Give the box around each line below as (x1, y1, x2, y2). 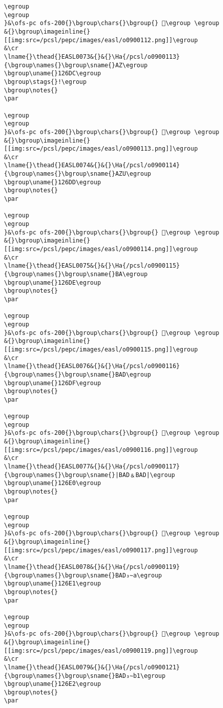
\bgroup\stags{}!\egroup (4, 78, 87, 85)
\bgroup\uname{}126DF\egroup (4, 379, 101, 387)
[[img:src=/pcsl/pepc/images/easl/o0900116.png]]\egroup (4, 446, 198, 453)
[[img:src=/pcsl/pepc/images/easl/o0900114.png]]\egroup (4, 246, 198, 253)
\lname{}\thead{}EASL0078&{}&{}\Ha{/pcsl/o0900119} (4, 563, 180, 570)
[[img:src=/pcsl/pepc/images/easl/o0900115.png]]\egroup (4, 345, 198, 353)
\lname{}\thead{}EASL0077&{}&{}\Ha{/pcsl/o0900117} (4, 463, 180, 470)
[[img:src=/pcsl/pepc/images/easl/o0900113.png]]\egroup (4, 145, 198, 153)
